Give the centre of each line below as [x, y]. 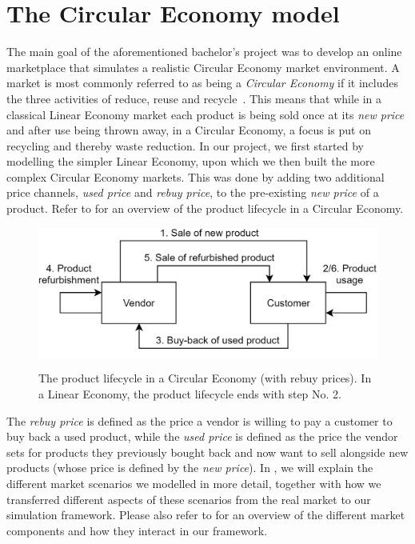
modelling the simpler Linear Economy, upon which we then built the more [191, 161]
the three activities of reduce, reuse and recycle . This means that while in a [194, 98]
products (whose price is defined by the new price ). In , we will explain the [190, 468]
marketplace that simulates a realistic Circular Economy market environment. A [203, 67]
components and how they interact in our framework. [137, 530]
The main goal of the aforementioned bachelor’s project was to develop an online [204, 52]
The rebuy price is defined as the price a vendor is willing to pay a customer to [200, 420]
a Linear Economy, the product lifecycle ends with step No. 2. [190, 394]
